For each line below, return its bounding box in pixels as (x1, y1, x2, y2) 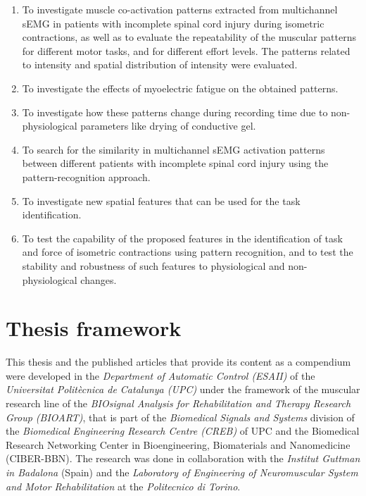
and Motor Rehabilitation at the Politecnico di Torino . (6, 478, 241, 493)
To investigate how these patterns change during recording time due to (22, 104, 328, 119)
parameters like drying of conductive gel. (80, 118, 256, 133)
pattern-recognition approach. (22, 169, 151, 184)
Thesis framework (6, 314, 182, 342)
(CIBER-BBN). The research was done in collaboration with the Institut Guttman (6, 451, 360, 466)
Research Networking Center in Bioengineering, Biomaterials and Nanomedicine (6, 437, 351, 452)
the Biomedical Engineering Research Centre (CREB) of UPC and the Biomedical (6, 423, 360, 438)
